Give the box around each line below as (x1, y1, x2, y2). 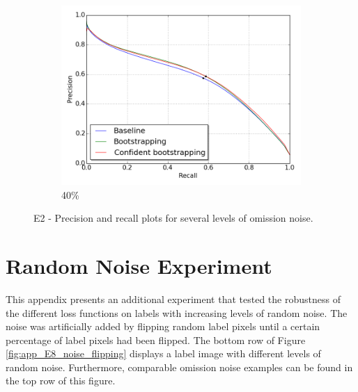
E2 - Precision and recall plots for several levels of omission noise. (33, 211, 313, 225)
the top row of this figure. (6, 373, 116, 388)
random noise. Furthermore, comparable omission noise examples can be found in (6, 359, 353, 374)
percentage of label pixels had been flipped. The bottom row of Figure (6, 332, 306, 347)
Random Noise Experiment (6, 251, 272, 279)
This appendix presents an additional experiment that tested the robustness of (6, 291, 341, 306)
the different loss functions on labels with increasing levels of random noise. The (6, 305, 348, 320)
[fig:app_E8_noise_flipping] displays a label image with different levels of (6, 346, 321, 361)
